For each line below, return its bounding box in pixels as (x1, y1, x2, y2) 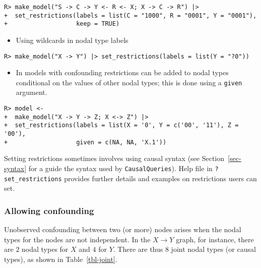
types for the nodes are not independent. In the (4, 234, 151, 244)
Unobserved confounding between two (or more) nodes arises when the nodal (4, 224, 241, 235)
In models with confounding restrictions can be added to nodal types (16, 67, 229, 78)
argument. (16, 87, 47, 97)
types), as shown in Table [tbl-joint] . (4, 253, 117, 264)
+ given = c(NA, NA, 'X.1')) (4, 138, 167, 146)
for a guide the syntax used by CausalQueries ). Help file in (28, 163, 213, 173)
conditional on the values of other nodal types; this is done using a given (16, 77, 242, 87)
